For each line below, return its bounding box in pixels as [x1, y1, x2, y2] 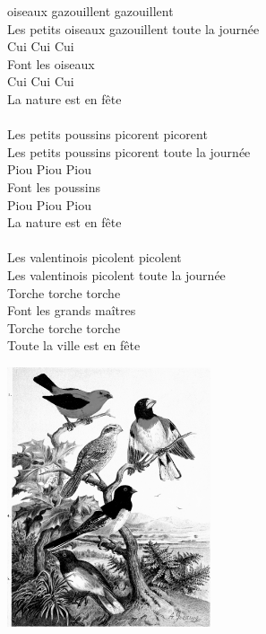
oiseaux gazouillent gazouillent [7, 2, 174, 20]
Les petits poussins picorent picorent [7, 125, 208, 144]
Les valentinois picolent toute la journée [7, 265, 226, 284]
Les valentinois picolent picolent [7, 248, 182, 267]
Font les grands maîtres [7, 301, 136, 320]
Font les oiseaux [7, 54, 95, 73]
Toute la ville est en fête [7, 336, 141, 355]
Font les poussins [7, 177, 100, 196]
